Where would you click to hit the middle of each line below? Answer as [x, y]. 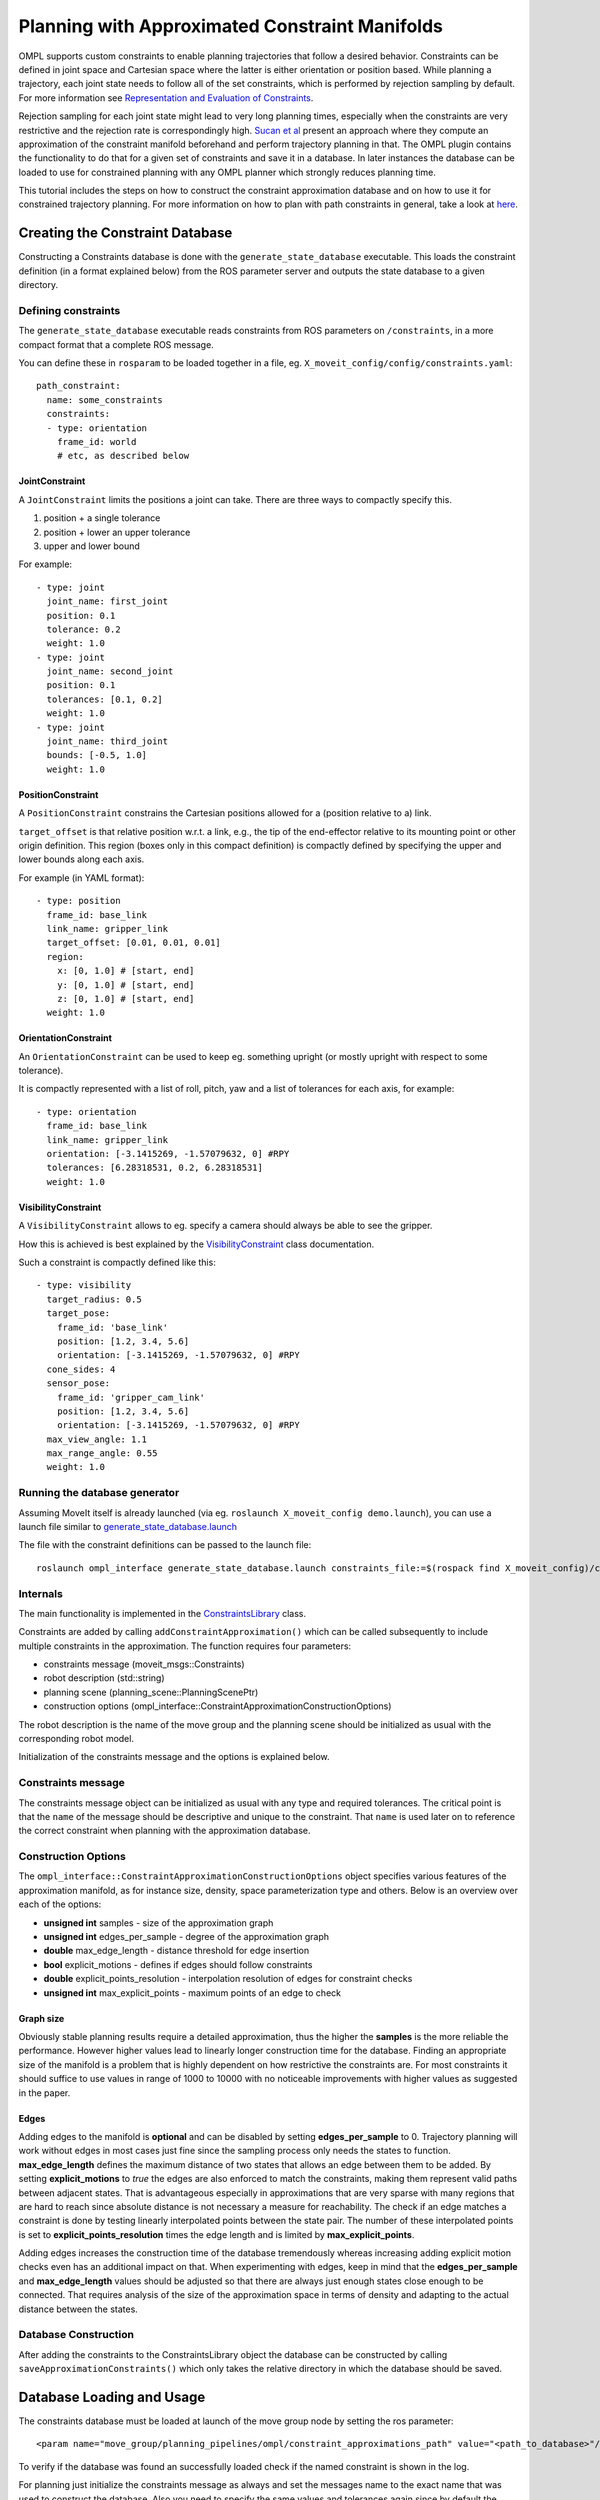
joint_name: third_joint [107, 741]
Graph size [41, 2018]
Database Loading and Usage [112, 2396]
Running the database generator [99, 1493]
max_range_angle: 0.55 [102, 1453]
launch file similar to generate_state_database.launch [128, 1526]
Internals [41, 1593]
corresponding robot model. [76, 1739]
